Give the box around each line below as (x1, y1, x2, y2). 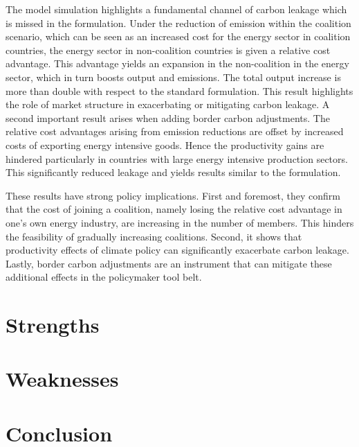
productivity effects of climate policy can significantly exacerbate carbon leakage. (6, 243, 349, 257)
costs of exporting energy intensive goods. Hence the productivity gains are (6, 137, 324, 152)
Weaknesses (6, 365, 119, 393)
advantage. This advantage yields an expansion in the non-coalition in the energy (6, 56, 349, 71)
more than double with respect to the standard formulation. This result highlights (6, 83, 353, 98)
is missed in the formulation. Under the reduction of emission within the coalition (6, 15, 351, 30)
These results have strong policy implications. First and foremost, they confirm (6, 188, 340, 202)
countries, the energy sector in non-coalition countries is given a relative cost (6, 42, 331, 57)
